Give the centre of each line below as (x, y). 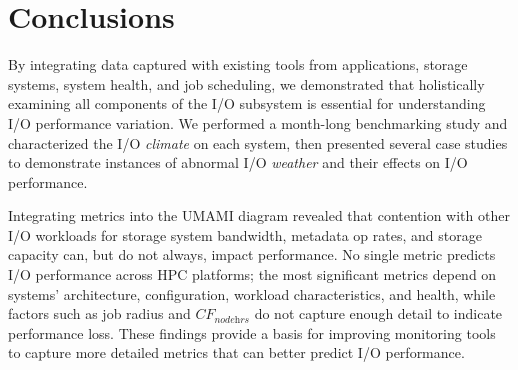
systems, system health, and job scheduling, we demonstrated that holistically (246, 83)
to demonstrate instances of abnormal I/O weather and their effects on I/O (238, 162)
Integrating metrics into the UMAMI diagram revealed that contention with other (259, 215)
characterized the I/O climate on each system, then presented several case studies (258, 142)
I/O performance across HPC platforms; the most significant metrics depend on (252, 274)
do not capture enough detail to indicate (378, 313)
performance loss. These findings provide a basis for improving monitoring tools (252, 332)
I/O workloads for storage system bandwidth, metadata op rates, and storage (245, 234)
